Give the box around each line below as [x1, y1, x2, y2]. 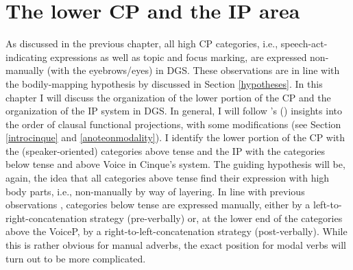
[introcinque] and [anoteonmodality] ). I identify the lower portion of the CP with [5, 130, 345, 145]
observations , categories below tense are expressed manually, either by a [5, 197, 311, 212]
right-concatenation [5, 210, 87, 225]
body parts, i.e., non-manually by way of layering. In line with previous [5, 184, 305, 198]
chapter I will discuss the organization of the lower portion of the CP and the [5, 90, 331, 104]
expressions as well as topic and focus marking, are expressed [50, 49, 307, 64]
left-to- [313, 197, 342, 212]
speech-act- [280, 36, 328, 51]
